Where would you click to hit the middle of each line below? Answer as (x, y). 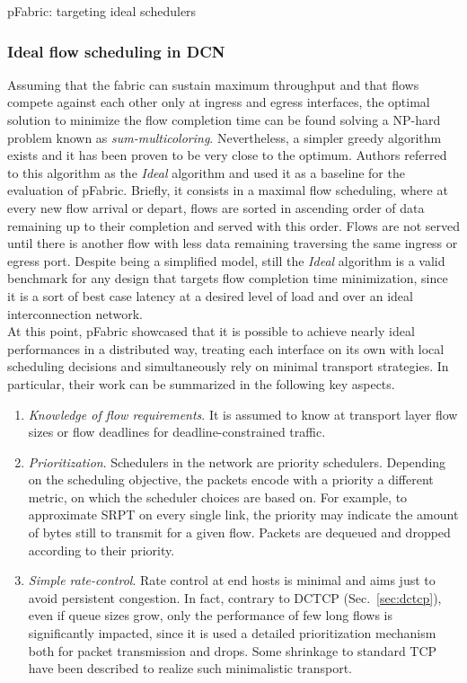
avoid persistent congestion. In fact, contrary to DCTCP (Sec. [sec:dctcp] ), (235, 597)
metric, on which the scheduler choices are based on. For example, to (218, 497)
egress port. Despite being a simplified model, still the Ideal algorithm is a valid (226, 260)
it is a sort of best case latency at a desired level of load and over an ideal (210, 295)
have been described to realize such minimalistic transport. (190, 668)
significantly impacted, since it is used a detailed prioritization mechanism (232, 633)
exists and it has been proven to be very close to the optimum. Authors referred (227, 155)
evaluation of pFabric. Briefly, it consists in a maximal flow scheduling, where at (228, 190)
